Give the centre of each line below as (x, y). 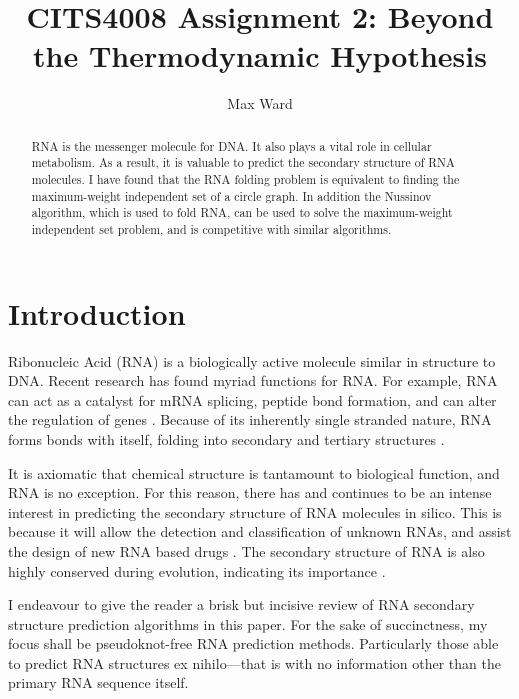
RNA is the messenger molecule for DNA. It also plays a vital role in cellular (231, 145)
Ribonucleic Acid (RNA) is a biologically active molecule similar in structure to (252, 360)
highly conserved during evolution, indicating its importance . (197, 570)
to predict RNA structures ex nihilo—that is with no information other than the (254, 662)
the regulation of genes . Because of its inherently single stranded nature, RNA (250, 419)
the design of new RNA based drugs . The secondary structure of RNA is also (246, 550)
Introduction (97, 312)
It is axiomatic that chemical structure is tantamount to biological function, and (254, 472)
